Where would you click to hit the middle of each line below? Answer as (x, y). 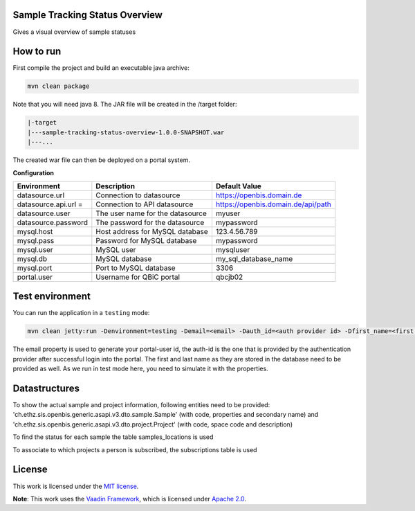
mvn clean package (58, 86)
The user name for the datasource (151, 213)
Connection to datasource (138, 195)
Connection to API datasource (145, 204)
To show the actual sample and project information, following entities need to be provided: (141, 405)
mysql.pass (36, 240)
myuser (228, 213)
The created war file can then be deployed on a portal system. (101, 160)
